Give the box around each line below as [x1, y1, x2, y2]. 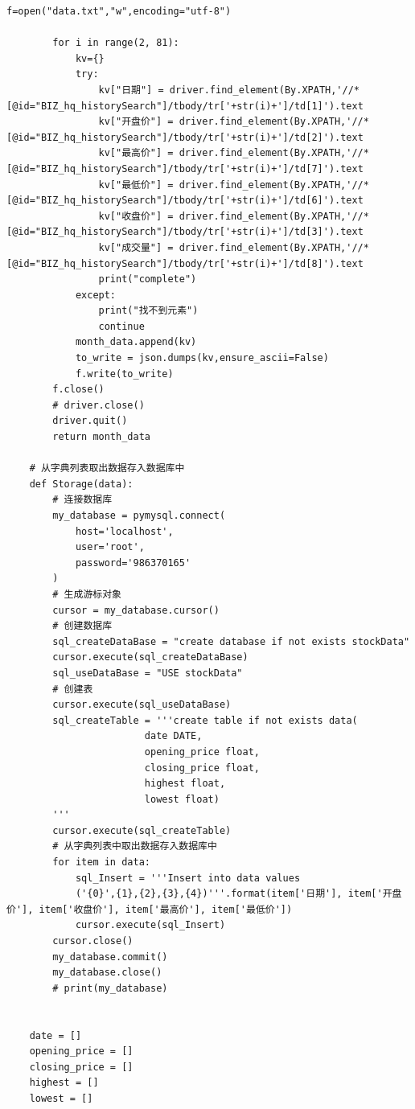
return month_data [52, 431, 150, 443]
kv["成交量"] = [98, 241, 174, 253]
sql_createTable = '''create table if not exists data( [52, 714, 358, 726]
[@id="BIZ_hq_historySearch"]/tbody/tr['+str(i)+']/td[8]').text [6, 257, 364, 269]
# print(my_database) [52, 982, 168, 994]
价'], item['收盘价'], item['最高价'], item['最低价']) [6, 903, 293, 915]
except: [75, 289, 117, 301]
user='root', [75, 541, 145, 553]
